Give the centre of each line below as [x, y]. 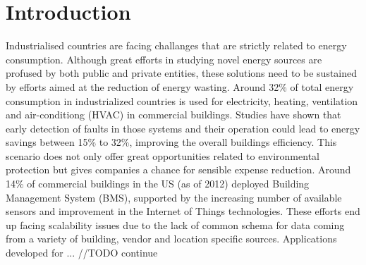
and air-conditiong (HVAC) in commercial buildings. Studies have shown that [173, 115]
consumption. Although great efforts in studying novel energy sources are [164, 59]
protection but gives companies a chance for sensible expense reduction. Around [178, 170]
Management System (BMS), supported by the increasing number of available [174, 197]
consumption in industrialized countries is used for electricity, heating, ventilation [182, 100]
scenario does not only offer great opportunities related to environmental [163, 155]
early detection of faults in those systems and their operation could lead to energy [183, 128]
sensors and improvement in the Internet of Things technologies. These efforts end [183, 211]
